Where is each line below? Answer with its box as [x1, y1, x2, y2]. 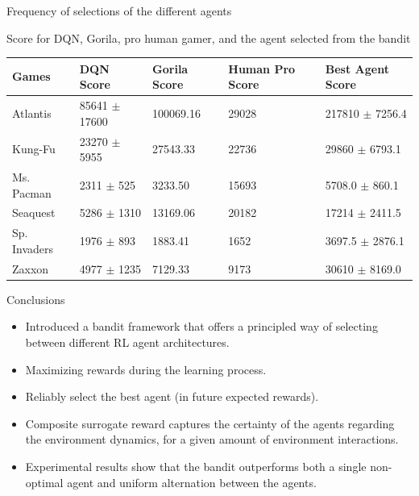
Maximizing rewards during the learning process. [25, 361, 267, 377]
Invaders [12, 240, 54, 256]
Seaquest [12, 204, 56, 221]
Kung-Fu [12, 140, 56, 157]
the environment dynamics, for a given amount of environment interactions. [25, 431, 399, 448]
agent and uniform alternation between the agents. [67, 473, 317, 490]
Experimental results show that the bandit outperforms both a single [25, 457, 367, 474]
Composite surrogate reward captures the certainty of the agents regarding [25, 415, 395, 431]
